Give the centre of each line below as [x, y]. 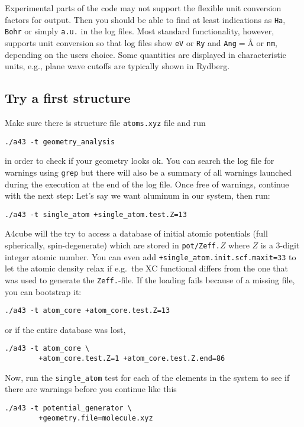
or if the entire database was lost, [65, 329]
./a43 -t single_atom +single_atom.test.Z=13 [96, 214]
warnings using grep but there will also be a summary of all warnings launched [148, 172]
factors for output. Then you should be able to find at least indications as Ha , [145, 19]
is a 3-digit [280, 245]
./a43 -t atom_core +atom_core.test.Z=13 [88, 311]
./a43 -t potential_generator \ [68, 408]
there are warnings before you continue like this [91, 389]
